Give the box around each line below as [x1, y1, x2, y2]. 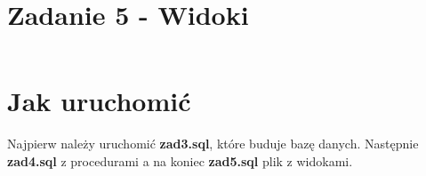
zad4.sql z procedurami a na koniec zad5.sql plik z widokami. [7, 151, 353, 170]
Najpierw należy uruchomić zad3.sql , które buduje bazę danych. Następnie [7, 134, 419, 153]
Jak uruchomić [7, 83, 191, 119]
